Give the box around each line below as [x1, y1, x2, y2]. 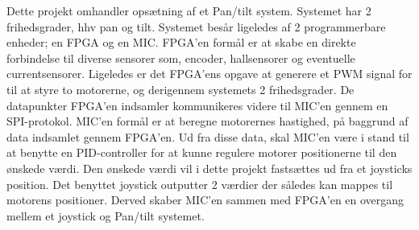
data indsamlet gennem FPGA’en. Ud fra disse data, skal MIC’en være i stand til [6, 128, 409, 145]
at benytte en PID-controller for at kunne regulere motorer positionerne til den [6, 144, 397, 161]
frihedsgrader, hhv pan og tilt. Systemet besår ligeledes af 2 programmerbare [6, 18, 386, 35]
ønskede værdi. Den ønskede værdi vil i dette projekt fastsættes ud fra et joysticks [6, 159, 413, 176]
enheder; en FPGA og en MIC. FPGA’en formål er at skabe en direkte [6, 34, 356, 51]
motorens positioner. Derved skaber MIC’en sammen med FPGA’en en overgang [6, 191, 404, 208]
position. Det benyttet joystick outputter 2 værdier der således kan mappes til [6, 175, 393, 192]
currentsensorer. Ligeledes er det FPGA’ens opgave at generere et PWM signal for [6, 65, 413, 82]
